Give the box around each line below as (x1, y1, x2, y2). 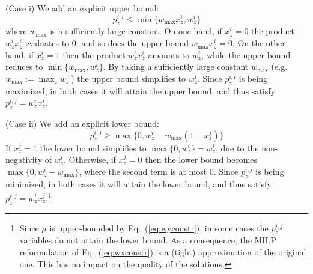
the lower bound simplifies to (40, 141, 147, 154)
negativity (5, 153, 43, 166)
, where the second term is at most (79, 165, 207, 177)
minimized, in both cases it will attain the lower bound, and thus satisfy (5, 177, 272, 190)
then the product (62, 48, 126, 61)
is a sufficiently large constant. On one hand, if (50, 25, 222, 37)
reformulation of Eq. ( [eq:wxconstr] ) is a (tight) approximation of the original (19, 246, 306, 258)
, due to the (215, 141, 259, 154)
